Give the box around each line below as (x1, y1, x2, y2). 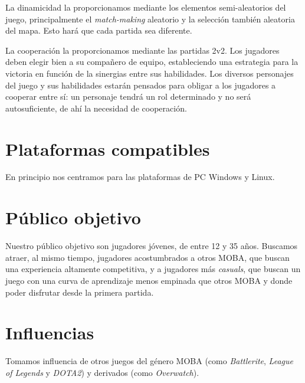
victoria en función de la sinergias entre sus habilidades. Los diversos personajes (5, 67, 294, 79)
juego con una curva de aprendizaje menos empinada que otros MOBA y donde (5, 274, 293, 286)
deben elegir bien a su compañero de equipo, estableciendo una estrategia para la (5, 55, 299, 68)
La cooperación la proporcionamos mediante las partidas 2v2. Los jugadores (5, 44, 280, 56)
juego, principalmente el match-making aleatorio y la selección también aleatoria (5, 12, 295, 25)
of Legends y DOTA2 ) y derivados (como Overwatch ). (5, 366, 199, 378)
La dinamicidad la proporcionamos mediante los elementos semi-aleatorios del (5, 1, 286, 13)
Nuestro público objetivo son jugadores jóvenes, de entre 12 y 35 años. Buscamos (5, 240, 298, 252)
